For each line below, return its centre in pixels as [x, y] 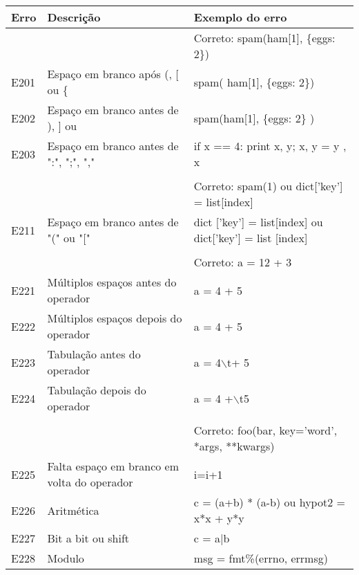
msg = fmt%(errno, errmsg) [261, 558]
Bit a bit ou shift [88, 538]
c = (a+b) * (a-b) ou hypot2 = [269, 502]
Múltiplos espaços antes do [112, 282]
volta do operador [90, 482]
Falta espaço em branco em [113, 466]
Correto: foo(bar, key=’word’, [265, 430]
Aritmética [73, 510]
